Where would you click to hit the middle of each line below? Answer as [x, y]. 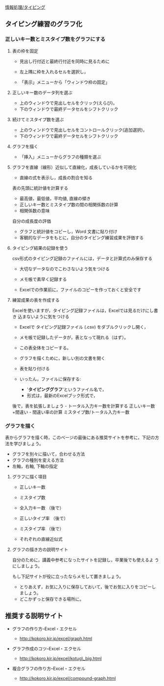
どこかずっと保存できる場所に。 [52, 599]
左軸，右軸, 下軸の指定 [35, 466]
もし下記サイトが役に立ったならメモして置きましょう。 [68, 576]
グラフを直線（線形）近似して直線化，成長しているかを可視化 [74, 167]
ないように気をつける [48, 316]
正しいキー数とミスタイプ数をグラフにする [55, 39]
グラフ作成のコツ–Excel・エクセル [47, 648]
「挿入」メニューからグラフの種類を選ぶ [60, 157]
